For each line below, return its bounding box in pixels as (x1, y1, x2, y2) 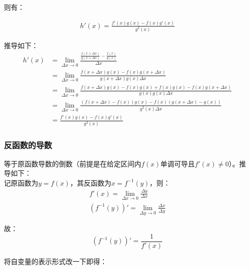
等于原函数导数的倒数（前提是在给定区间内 (4, 158, 141, 168)
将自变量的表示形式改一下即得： (4, 256, 107, 266)
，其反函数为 (70, 177, 111, 188)
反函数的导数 (4, 139, 52, 151)
